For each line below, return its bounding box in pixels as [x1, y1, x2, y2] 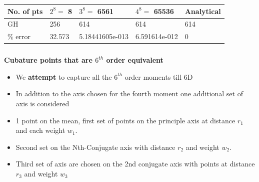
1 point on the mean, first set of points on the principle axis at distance [15, 115, 235, 125]
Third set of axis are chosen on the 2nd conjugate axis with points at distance [15, 158, 255, 169]
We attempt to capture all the [15, 71, 112, 82]
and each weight [15, 125, 65, 135]
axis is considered [15, 98, 69, 108]
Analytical [184, 6, 221, 16]
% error [7, 31, 31, 42]
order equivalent [106, 55, 163, 65]
